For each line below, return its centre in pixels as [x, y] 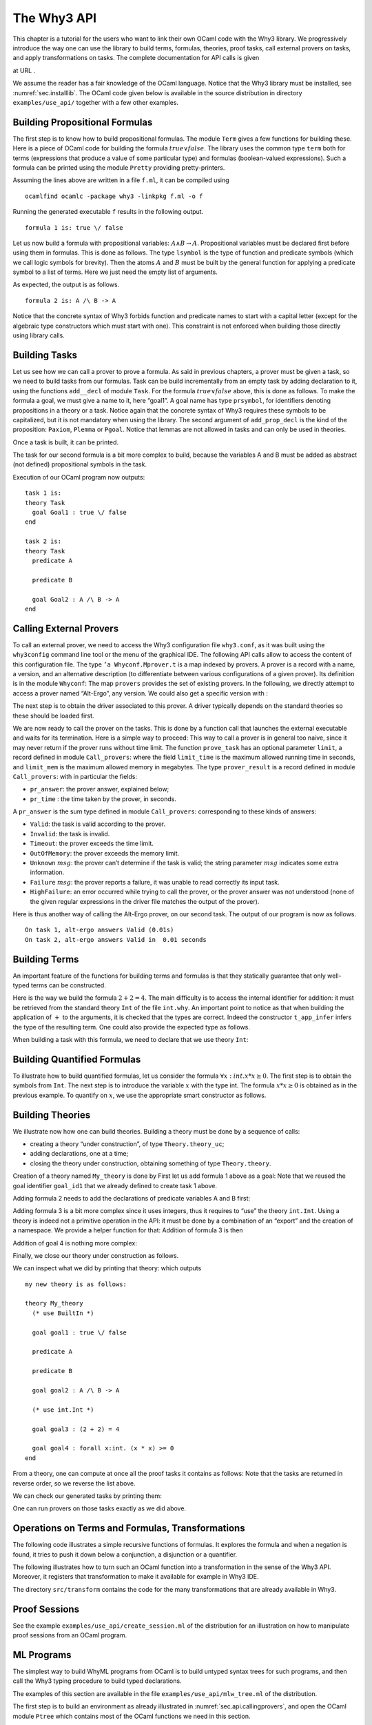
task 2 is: [43, 541]
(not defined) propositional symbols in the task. [80, 464]
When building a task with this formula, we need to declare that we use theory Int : [131, 1040]
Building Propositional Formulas [83, 122]
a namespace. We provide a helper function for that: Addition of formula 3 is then [128, 1230]
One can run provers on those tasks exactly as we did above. [99, 1508]
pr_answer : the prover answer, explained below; [100, 789]
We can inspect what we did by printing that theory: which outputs [107, 1268]
